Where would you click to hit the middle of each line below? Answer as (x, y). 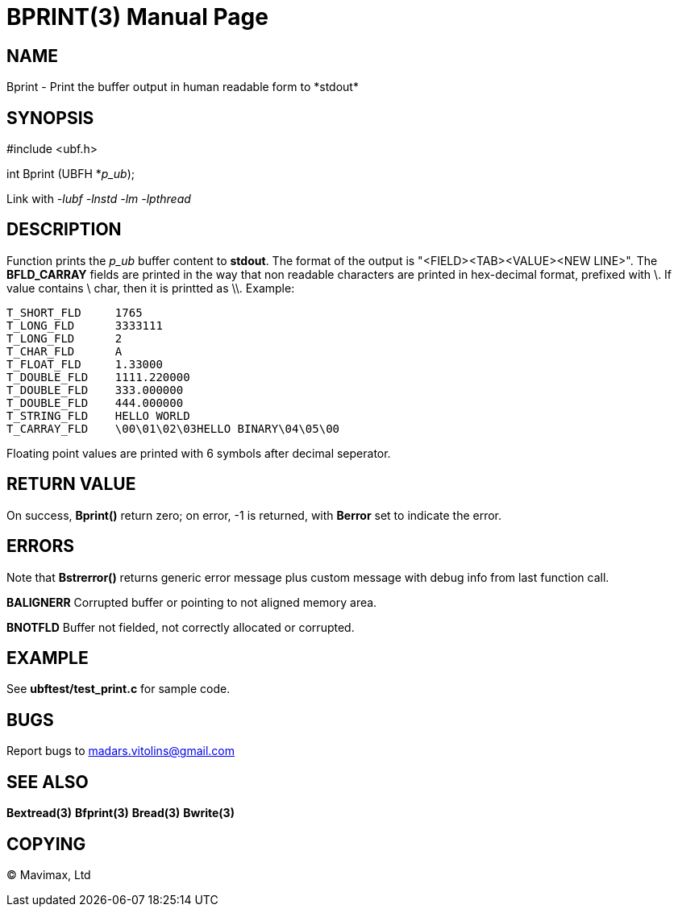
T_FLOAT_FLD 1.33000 (85, 364)
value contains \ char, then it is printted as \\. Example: (151, 288)
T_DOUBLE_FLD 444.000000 (95, 403)
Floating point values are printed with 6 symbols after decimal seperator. (199, 453)
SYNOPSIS (50, 118)
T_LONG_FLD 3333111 (85, 325)
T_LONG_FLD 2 (64, 338)
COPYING (46, 844)
